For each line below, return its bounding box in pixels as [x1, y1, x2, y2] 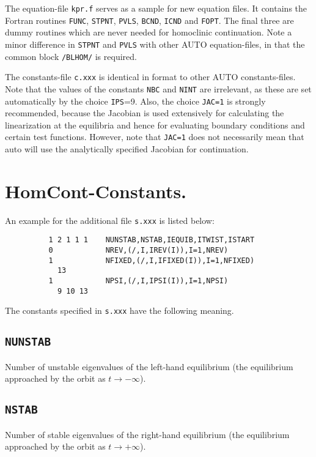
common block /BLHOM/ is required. [5, 50, 137, 62]
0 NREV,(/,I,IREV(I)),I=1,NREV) [48, 246, 229, 255]
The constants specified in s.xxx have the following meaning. [5, 304, 234, 317]
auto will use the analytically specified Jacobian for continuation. [5, 143, 249, 155]
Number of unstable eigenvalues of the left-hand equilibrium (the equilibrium [5, 360, 293, 373]
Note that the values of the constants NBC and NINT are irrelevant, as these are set [5, 82, 312, 95]
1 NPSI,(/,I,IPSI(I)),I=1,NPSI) [48, 277, 229, 286]
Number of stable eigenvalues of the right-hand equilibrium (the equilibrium [5, 428, 290, 440]
